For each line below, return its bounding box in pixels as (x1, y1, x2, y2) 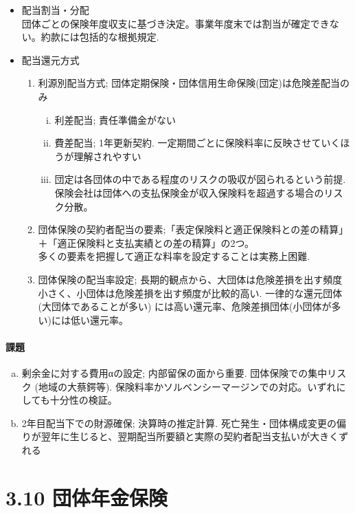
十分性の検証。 (49, 393, 117, 407)
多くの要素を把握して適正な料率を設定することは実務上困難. (38, 249, 310, 263)
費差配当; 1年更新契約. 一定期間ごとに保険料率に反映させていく (54, 135, 341, 150)
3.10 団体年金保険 (5, 483, 168, 511)
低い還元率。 (71, 312, 129, 327)
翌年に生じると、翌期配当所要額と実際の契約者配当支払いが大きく (41, 429, 339, 444)
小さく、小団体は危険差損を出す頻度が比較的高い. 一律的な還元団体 (38, 285, 343, 300)
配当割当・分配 (21, 3, 89, 17)
